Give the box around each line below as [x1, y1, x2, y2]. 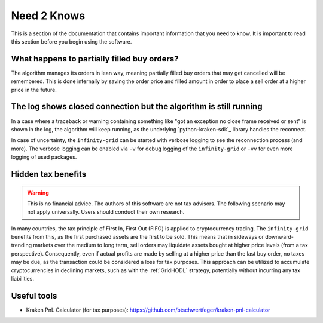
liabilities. [11, 275, 34, 282]
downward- [265, 233, 294, 241]
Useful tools [11, 290, 57, 301]
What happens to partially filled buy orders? [11, 54, 179, 64]
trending [11, 242, 32, 249]
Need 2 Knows [11, 9, 86, 22]
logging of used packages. [11, 153, 77, 161]
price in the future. [11, 86, 57, 93]
